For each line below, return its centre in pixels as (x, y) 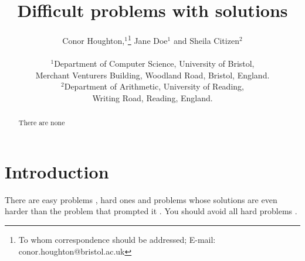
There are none (42, 123)
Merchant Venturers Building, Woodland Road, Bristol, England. (152, 75)
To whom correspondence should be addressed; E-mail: (117, 239)
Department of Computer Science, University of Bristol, (154, 63)
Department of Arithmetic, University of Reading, (154, 86)
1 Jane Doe (148, 40)
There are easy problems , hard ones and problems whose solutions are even (141, 199)
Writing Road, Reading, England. (152, 97)
